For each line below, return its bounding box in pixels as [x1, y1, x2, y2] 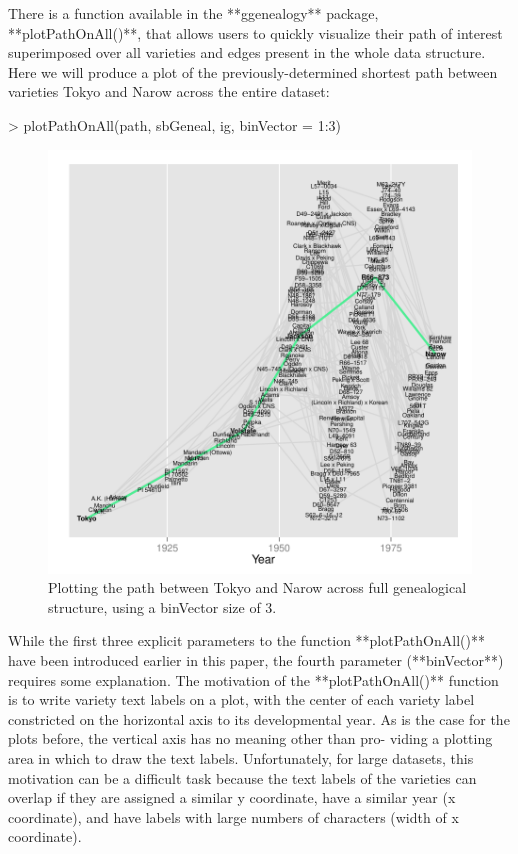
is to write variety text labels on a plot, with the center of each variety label [8, 689, 475, 710]
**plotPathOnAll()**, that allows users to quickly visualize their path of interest [8, 22, 503, 43]
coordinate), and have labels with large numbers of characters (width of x [8, 806, 459, 827]
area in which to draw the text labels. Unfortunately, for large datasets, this [8, 747, 474, 768]
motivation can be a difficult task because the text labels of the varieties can [8, 767, 477, 788]
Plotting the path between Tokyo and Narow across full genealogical [48, 577, 467, 598]
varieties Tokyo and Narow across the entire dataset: [8, 81, 330, 102]
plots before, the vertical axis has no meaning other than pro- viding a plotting [8, 728, 493, 749]
